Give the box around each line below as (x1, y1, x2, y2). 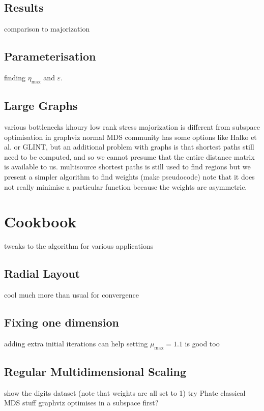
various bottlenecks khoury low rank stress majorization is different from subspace (4, 122, 260, 132)
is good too (185, 338, 220, 348)
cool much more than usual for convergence (4, 289, 139, 300)
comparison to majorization (4, 23, 90, 34)
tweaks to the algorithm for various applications (4, 241, 154, 251)
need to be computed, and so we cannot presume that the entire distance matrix (4, 151, 255, 162)
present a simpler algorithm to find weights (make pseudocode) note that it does (4, 171, 255, 182)
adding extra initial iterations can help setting (4, 338, 148, 348)
